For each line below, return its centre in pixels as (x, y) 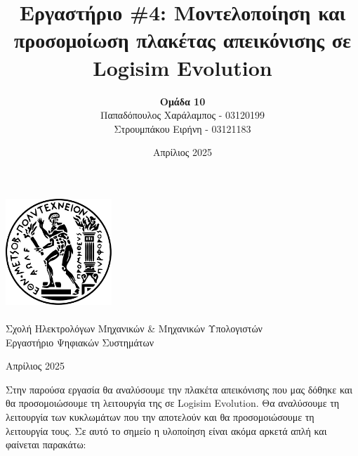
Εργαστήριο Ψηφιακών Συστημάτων (80, 342)
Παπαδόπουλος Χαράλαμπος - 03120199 (183, 115)
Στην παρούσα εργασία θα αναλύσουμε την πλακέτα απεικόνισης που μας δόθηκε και (179, 389)
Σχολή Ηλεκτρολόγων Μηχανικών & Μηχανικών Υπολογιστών (134, 328)
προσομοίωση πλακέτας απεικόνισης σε (183, 40)
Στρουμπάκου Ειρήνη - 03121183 (183, 128)
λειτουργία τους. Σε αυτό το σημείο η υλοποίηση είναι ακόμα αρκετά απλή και (166, 430)
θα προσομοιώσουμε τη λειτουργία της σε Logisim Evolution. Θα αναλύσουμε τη (173, 403)
